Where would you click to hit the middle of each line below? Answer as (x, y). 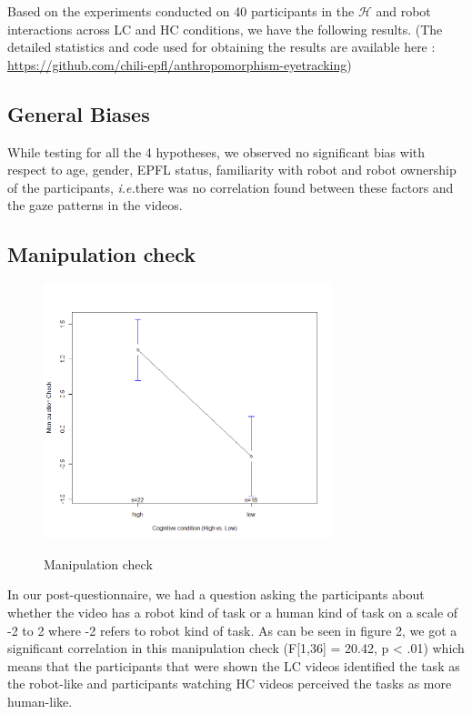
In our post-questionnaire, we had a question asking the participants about (216, 594)
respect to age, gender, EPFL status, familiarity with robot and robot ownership (232, 170)
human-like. (40, 701)
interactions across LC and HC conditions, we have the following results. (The (225, 29)
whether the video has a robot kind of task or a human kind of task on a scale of (233, 612)
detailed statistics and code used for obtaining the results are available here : (221, 47)
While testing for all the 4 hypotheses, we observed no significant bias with (216, 151)
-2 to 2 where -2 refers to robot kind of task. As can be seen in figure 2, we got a (232, 630)
